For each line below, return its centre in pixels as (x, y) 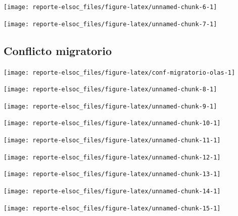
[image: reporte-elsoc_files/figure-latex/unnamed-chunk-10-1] (112, 123)
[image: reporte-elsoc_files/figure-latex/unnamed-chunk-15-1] (112, 208)
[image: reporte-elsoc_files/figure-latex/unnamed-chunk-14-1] (112, 192)
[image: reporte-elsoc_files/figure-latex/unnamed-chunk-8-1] (110, 90)
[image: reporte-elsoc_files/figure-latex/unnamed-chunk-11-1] (112, 141)
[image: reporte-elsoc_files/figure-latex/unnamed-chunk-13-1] (112, 174)
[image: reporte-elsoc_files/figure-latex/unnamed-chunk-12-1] (112, 157)
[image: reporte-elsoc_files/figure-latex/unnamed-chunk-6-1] (110, 7)
